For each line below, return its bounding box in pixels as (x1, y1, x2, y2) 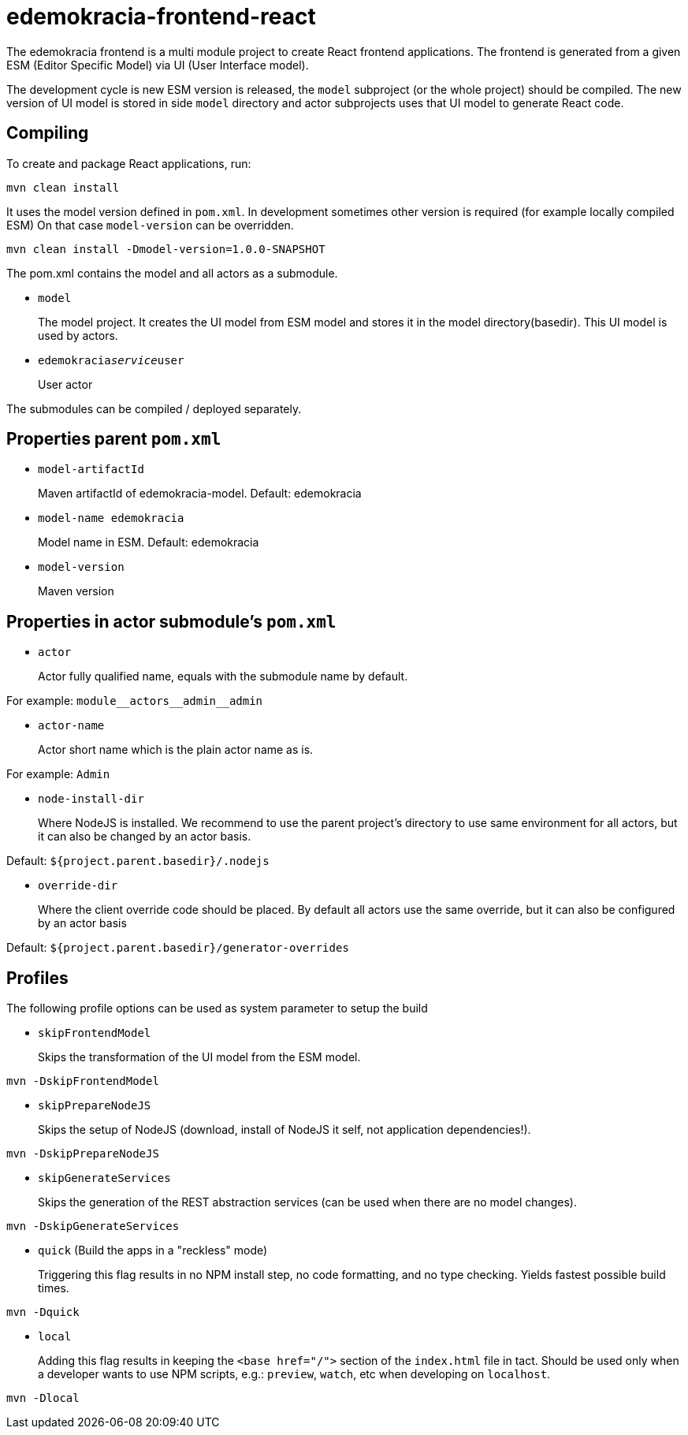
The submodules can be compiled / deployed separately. (6, 401, 302, 416)
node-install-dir (38, 792, 144, 806)
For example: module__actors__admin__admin (6, 694, 263, 708)
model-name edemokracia (38, 512, 184, 525)
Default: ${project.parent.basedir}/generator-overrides (6, 941, 349, 955)
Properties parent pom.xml (6, 429, 221, 449)
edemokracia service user (38, 353, 184, 367)
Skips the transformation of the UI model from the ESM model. (38, 1050, 361, 1064)
